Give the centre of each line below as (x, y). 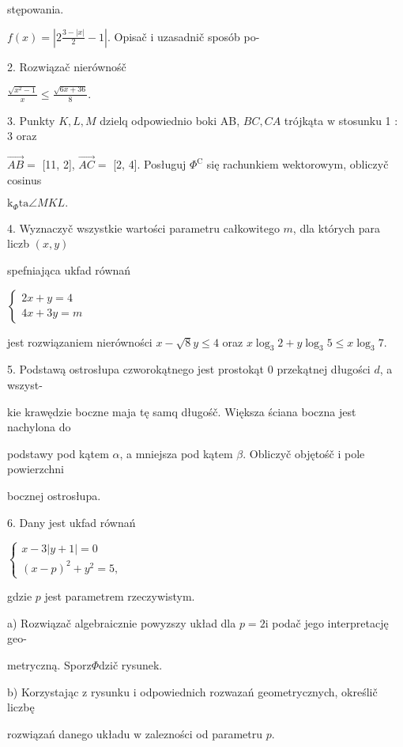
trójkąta (304, 120)
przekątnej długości (324, 369)
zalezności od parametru (204, 733)
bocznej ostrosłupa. (54, 495)
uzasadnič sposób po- (209, 36)
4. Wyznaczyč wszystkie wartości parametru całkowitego (143, 228)
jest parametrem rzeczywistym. (120, 596)
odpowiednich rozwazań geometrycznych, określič (259, 691)
